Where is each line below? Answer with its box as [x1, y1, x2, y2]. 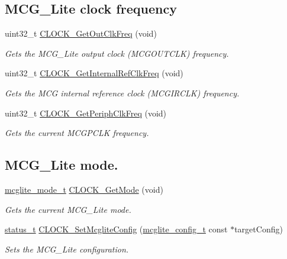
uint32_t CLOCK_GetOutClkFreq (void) [5, 27, 157, 40]
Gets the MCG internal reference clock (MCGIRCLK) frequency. [5, 86, 240, 99]
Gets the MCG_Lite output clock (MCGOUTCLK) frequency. [5, 47, 229, 59]
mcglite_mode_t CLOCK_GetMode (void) [5, 183, 163, 195]
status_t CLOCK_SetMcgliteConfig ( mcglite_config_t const [5, 223, 228, 235]
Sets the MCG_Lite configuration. [5, 242, 129, 255]
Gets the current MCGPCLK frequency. [5, 127, 149, 139]
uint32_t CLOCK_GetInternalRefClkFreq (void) [5, 67, 183, 79]
